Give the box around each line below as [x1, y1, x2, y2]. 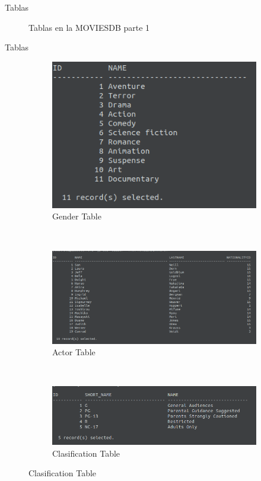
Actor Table [52, 346, 96, 358]
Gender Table [52, 210, 101, 222]
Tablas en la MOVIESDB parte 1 [28, 21, 150, 33]
